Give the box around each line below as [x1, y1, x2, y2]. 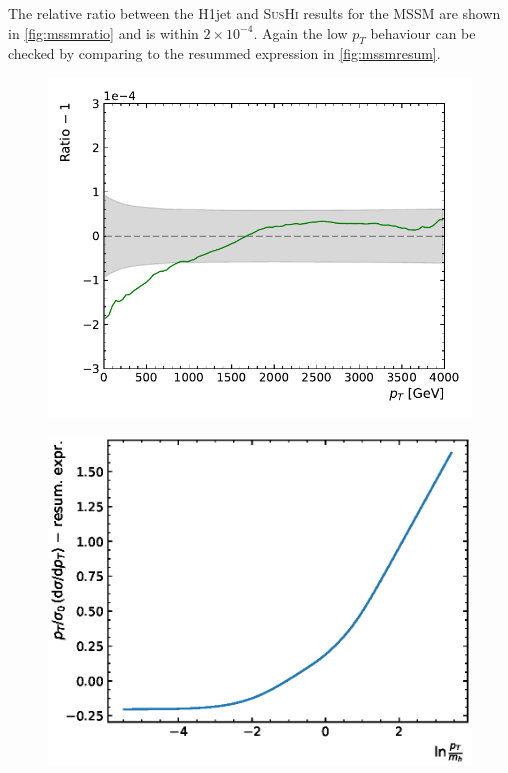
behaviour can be [370, 22, 476, 43]
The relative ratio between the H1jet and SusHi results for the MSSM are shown [8, 3, 501, 23]
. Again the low [253, 22, 348, 43]
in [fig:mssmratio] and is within [8, 22, 199, 43]
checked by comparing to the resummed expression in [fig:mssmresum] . [8, 43, 441, 64]
